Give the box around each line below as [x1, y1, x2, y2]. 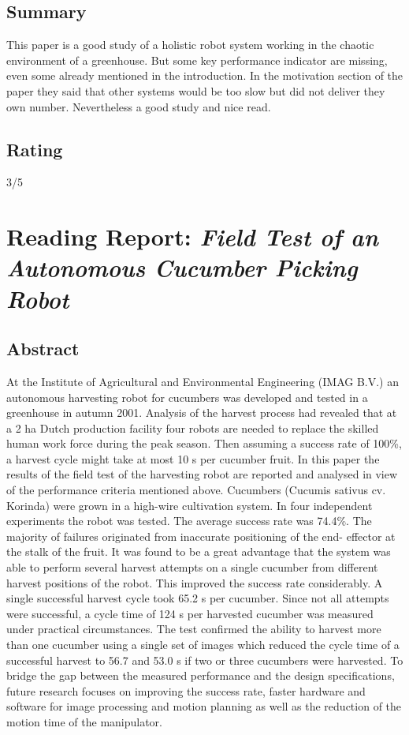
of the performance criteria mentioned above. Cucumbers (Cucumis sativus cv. [6, 482, 386, 498]
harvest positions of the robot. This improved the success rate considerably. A [6, 574, 383, 591]
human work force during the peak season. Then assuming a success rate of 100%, [6, 435, 402, 452]
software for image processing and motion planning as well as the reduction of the [6, 698, 402, 714]
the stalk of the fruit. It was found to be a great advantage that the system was [6, 543, 391, 560]
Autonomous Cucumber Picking [6, 251, 358, 284]
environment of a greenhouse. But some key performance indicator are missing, [6, 51, 388, 68]
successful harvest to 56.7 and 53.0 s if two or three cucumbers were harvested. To [6, 651, 403, 668]
